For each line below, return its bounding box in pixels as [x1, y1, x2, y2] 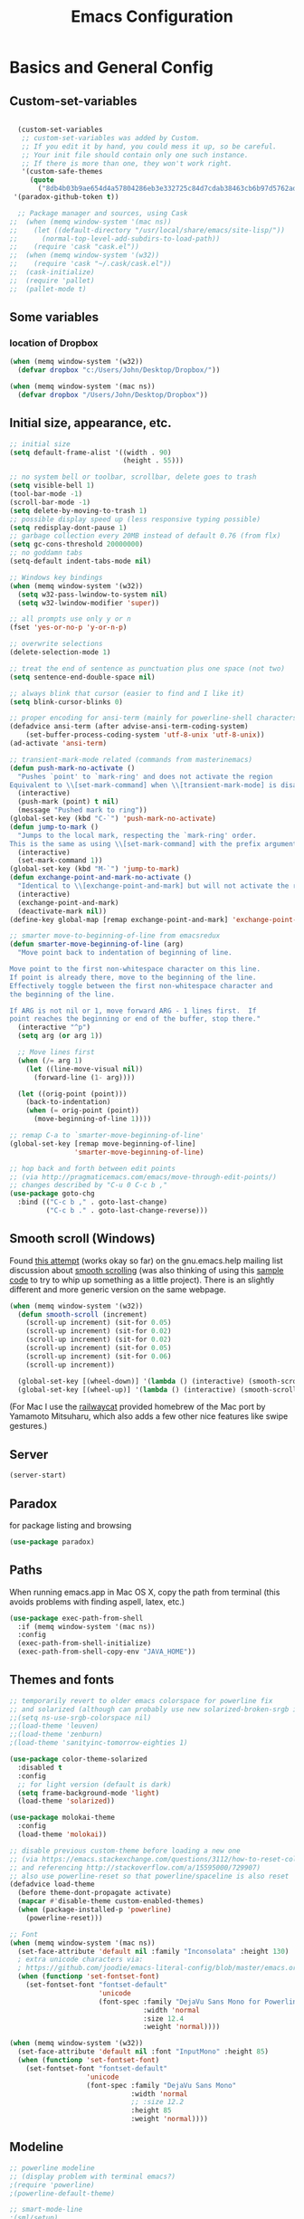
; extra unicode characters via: [17, 1955, 144, 1965]
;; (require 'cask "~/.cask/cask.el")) [9, 260, 172, 269]
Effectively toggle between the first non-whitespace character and [9, 981, 273, 990]
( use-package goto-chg [9, 1189, 95, 1198]
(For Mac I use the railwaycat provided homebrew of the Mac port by [9, 1401, 266, 1413]
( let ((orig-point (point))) [17, 1089, 128, 1099]
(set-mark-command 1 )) [17, 856, 103, 865]
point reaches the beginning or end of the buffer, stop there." [9, 1014, 261, 1024]
